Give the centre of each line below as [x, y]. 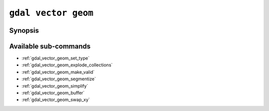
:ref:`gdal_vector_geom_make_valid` [58, 72]
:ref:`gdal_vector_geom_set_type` [56, 58]
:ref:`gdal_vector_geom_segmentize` [59, 79]
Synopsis [24, 30]
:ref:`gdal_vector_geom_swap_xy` [56, 100]
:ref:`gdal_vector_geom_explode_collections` [67, 65]
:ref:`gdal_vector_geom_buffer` [53, 93]
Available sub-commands [50, 46]
